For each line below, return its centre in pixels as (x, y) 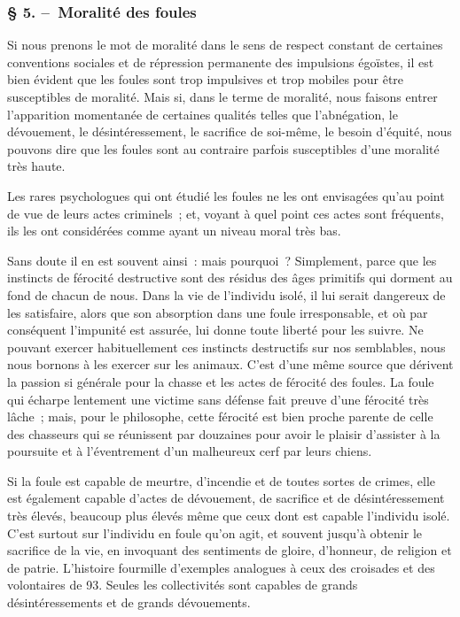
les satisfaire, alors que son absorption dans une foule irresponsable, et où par (218, 312)
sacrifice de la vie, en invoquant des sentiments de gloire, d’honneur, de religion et (230, 550)
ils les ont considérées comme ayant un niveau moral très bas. (174, 231)
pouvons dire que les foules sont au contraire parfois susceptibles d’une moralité (223, 148)
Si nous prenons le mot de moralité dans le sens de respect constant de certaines (225, 45)
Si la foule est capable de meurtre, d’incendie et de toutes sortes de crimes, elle (222, 480)
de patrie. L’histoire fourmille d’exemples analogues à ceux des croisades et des (221, 567)
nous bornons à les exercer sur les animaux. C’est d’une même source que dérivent (230, 364)
